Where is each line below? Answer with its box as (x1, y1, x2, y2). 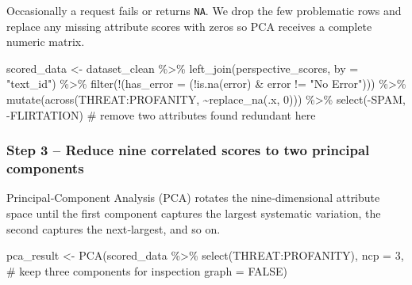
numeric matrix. (6, 33, 85, 50)
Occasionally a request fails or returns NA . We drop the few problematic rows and (6, 2, 402, 18)
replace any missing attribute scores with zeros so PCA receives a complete (6, 17, 372, 34)
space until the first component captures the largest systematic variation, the (6, 204, 381, 221)
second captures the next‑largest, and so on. (6, 220, 221, 237)
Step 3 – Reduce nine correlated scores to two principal (6, 140, 370, 160)
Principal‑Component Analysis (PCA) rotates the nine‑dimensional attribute (6, 189, 380, 206)
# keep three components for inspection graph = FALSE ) (6, 262, 288, 279)
